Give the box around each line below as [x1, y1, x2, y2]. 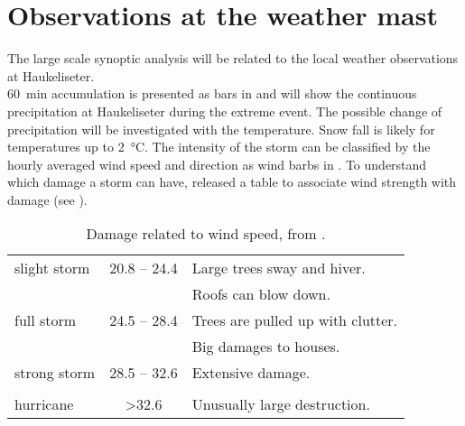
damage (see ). [7, 190, 88, 208]
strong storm [14, 362, 96, 384]
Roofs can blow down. [191, 283, 330, 305]
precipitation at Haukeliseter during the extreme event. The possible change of [7, 101, 442, 120]
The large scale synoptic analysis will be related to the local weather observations [7, 49, 459, 68]
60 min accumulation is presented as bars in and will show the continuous [7, 84, 417, 103]
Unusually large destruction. [191, 394, 370, 415]
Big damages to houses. [191, 336, 340, 357]
